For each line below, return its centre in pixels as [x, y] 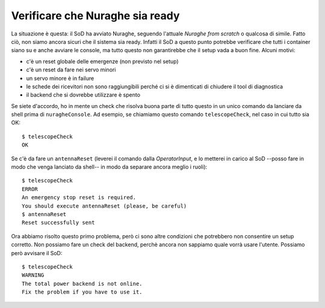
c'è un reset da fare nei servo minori [71, 70]
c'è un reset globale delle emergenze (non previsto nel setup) [102, 61]
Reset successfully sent [58, 223]
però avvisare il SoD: [37, 253]
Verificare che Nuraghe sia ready [95, 16]
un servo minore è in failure [60, 78]
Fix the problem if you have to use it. [82, 292]
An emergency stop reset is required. [79, 198]
